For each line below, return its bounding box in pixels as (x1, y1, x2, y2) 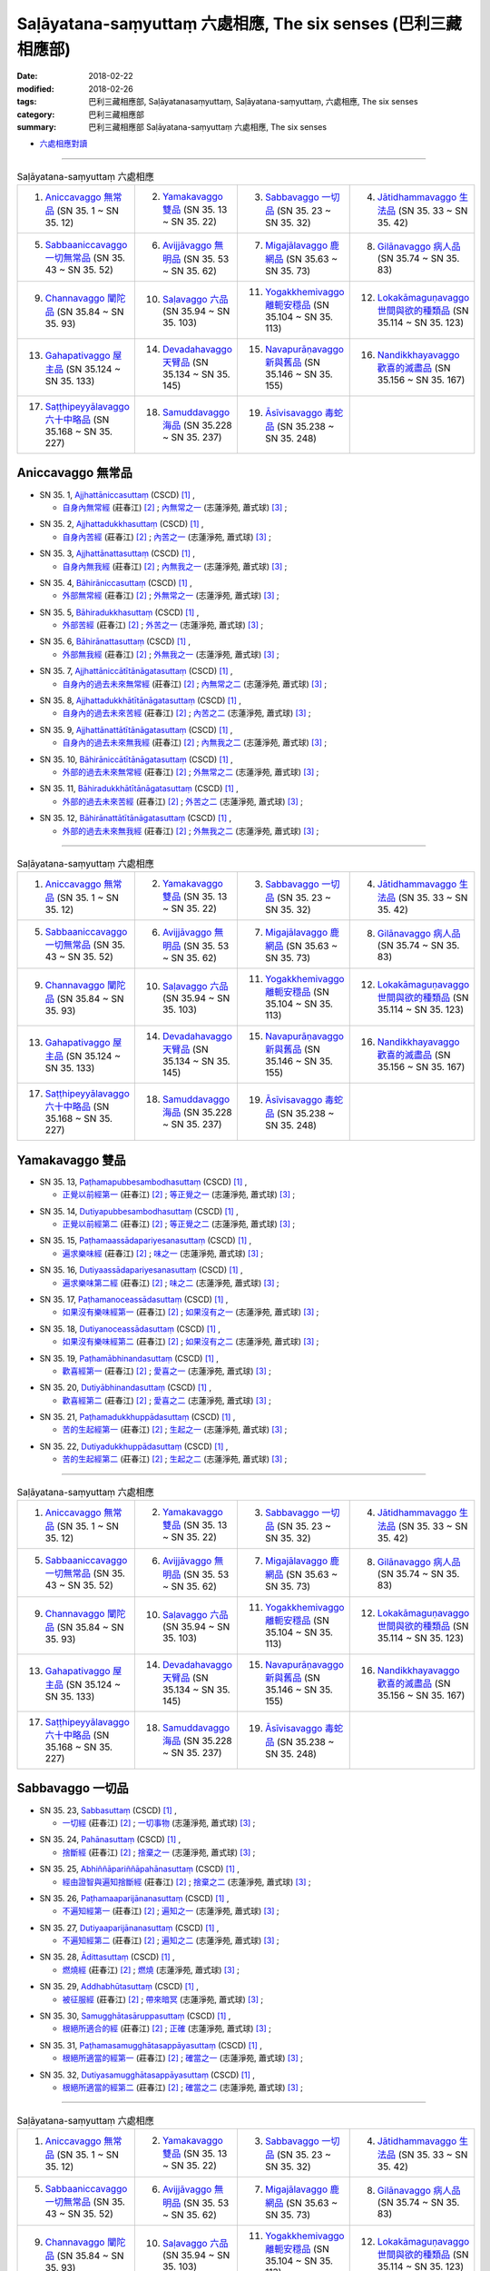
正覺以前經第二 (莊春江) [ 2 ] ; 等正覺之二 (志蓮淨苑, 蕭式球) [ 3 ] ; (62, 1218, 296, 1230)
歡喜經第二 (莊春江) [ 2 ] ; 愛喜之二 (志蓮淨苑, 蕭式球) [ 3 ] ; (62, 1394, 272, 1405)
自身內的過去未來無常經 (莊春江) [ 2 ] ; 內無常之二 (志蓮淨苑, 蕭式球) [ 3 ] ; (62, 678, 328, 689)
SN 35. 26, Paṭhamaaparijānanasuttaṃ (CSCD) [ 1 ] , (39, 1892, 230, 1903)
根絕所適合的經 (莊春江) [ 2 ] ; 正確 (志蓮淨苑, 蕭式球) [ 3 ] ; (62, 2023, 272, 2034)
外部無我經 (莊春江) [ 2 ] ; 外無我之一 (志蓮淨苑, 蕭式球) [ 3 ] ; (62, 649, 280, 659)
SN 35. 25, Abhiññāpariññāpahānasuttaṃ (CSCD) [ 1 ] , (39, 1863, 240, 1875)
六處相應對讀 (39, 138, 88, 149)
